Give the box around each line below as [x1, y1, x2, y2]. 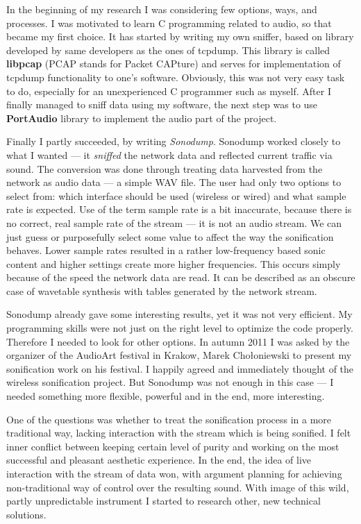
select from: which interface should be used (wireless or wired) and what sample [6, 188, 346, 203]
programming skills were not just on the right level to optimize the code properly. [6, 321, 353, 335]
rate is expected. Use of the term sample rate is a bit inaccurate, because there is [6, 202, 352, 217]
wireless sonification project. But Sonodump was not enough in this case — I [6, 375, 334, 389]
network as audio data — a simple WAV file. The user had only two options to [6, 175, 342, 189]
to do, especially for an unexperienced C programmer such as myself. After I [6, 83, 331, 98]
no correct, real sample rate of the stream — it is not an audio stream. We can [6, 215, 342, 230]
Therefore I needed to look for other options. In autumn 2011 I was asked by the [6, 334, 350, 348]
